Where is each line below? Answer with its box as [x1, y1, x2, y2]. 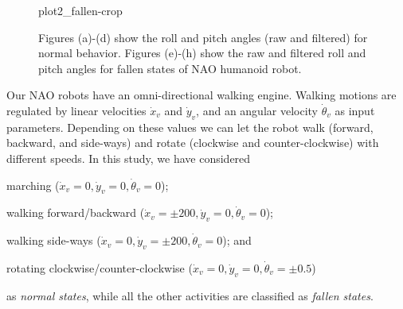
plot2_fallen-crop [38, 2, 123, 18]
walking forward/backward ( [6, 204, 145, 221]
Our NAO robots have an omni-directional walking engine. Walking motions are [6, 87, 397, 103]
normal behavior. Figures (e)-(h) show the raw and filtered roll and [38, 44, 366, 61]
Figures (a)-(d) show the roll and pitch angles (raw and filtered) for [38, 29, 368, 45]
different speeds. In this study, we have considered [6, 149, 251, 166]
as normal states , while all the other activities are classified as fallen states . [6, 287, 374, 303]
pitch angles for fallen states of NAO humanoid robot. [38, 60, 302, 76]
